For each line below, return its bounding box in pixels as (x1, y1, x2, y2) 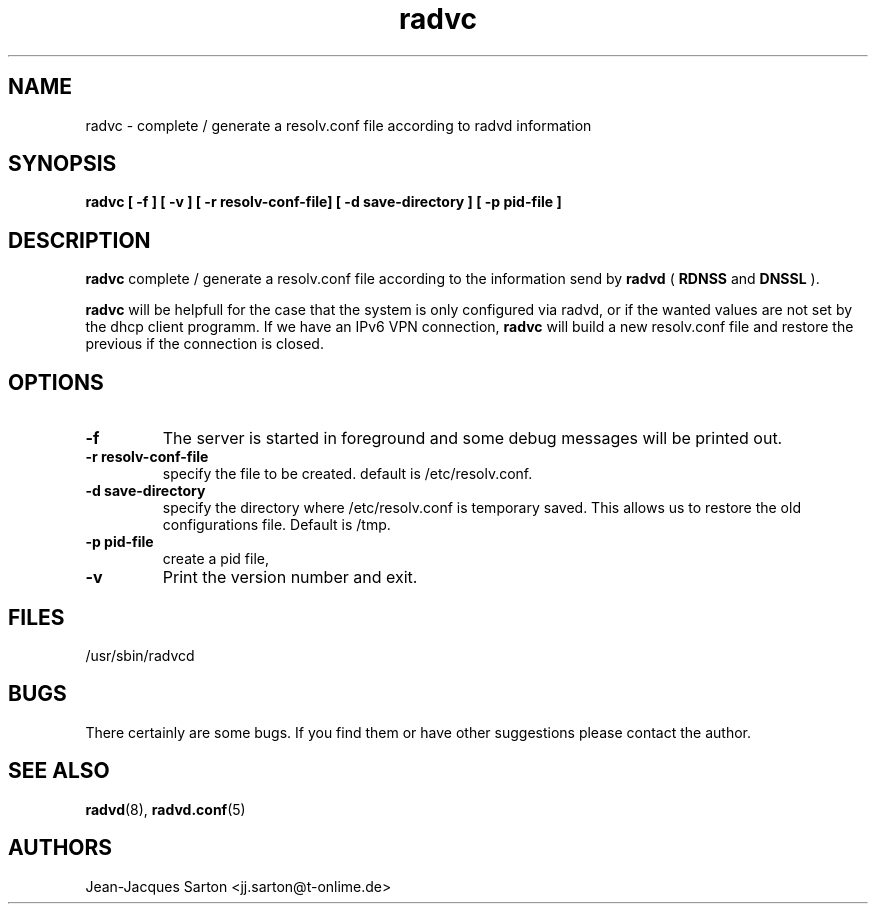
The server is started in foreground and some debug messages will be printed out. (162, 428, 783, 449)
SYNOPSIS (8, 151, 117, 177)
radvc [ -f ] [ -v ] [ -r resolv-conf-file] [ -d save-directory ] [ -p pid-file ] (85, 193, 562, 211)
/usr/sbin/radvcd (85, 646, 195, 664)
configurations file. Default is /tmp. (162, 516, 391, 534)
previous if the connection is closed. (85, 335, 324, 353)
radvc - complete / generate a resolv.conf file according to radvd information (85, 116, 592, 134)
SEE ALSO (8, 758, 110, 784)
